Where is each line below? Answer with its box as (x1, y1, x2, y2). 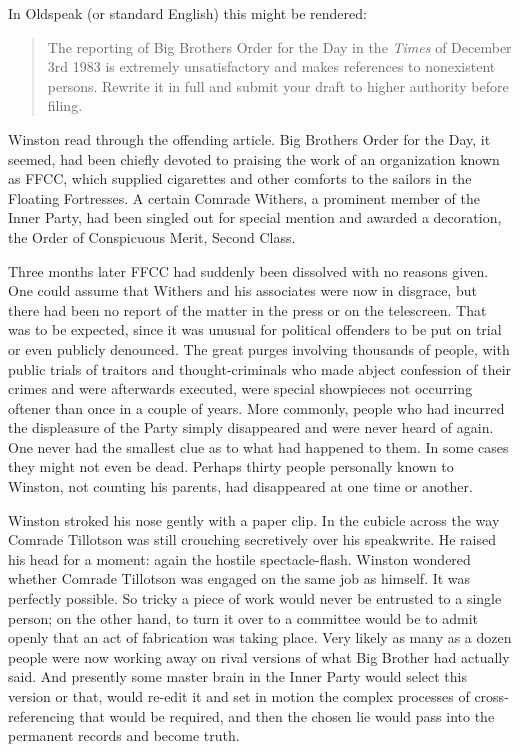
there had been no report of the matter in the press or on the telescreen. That (8, 299, 487, 320)
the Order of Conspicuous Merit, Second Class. (8, 226, 296, 247)
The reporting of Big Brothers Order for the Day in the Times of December (47, 36, 512, 57)
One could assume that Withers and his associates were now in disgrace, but (8, 280, 477, 301)
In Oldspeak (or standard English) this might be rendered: (8, 3, 367, 23)
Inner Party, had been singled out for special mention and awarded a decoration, (8, 207, 502, 228)
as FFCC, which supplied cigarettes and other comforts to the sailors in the (8, 168, 472, 189)
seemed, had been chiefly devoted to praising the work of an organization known (8, 148, 500, 169)
